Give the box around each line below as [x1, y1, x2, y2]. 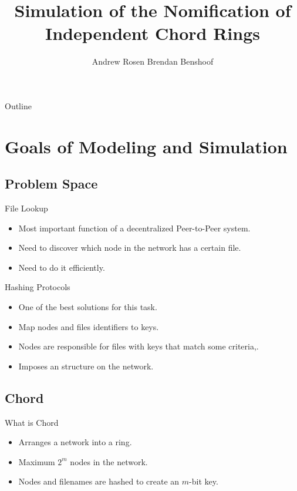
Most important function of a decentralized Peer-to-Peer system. [18, 221, 251, 234]
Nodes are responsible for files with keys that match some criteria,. [18, 340, 259, 352]
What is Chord [5, 416, 59, 428]
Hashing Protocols [5, 281, 70, 293]
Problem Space [5, 174, 98, 193]
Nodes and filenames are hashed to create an [18, 475, 180, 487]
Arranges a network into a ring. [18, 436, 132, 448]
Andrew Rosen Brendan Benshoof [92, 55, 214, 68]
